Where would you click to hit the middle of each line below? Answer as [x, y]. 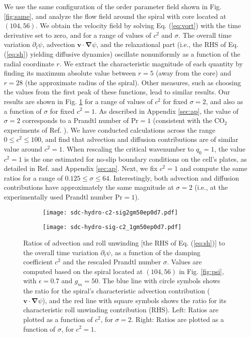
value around [23, 148]
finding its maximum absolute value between [70, 73]
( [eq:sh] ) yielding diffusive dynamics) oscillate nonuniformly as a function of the [122, 54]
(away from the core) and [193, 73]
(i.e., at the [211, 187]
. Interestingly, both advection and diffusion [174, 177]
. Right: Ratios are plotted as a [178, 319]
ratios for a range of [33, 177]
